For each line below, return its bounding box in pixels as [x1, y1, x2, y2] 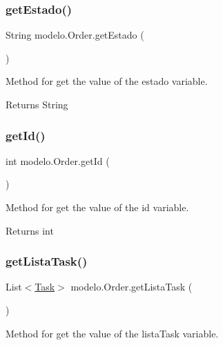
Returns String [6, 97, 68, 111]
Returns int [6, 223, 54, 237]
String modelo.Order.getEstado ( [6, 28, 144, 42]
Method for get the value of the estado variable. [6, 74, 208, 88]
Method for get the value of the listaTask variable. [6, 326, 219, 340]
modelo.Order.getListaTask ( [70, 279, 193, 294]
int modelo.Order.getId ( [6, 153, 110, 168]
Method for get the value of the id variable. [6, 200, 189, 214]
